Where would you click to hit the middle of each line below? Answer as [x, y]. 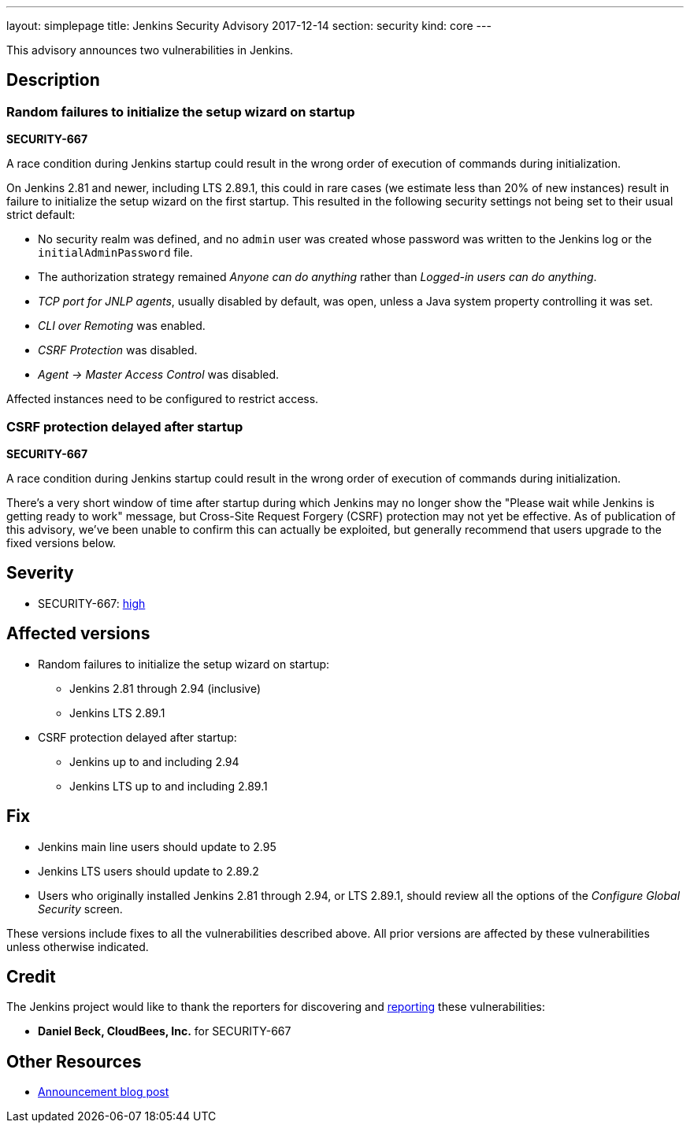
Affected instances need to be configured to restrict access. [163, 399]
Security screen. [80, 909]
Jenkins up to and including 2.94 [154, 761]
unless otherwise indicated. [78, 946]
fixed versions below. [61, 542]
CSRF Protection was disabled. [118, 350]
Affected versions [78, 634]
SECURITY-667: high [92, 603]
